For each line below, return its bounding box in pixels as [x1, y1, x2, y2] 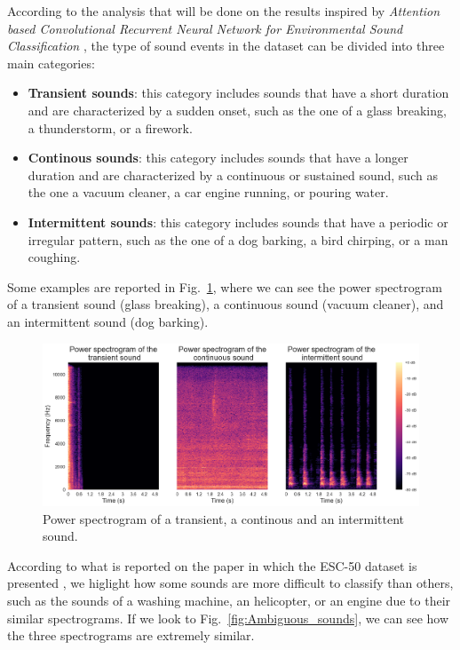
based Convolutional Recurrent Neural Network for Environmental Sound [7, 19, 403, 37]
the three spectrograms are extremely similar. [7, 626, 255, 645]
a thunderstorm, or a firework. [28, 118, 193, 137]
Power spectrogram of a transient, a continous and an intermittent [43, 509, 405, 527]
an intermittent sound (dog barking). [7, 312, 209, 330]
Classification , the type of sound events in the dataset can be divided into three [7, 36, 445, 55]
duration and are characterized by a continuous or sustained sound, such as [28, 165, 438, 184]
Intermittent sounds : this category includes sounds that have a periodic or [28, 212, 448, 231]
